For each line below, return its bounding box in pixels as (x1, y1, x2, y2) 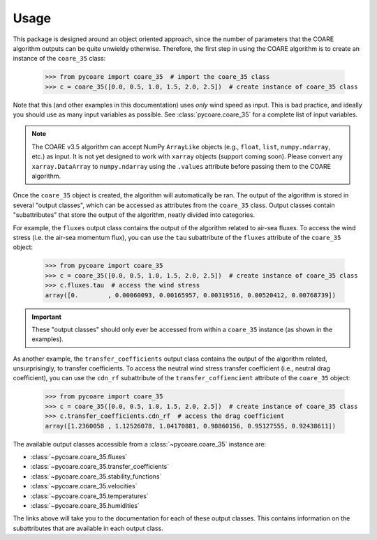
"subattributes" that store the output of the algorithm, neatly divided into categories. (13, 211, 255, 219)
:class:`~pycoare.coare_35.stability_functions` (30, 472, 162, 481)
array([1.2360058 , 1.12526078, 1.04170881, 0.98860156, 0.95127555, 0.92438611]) (45, 422, 337, 430)
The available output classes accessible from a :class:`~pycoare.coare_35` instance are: (13, 440, 267, 448)
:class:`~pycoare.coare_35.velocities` (30, 482, 138, 490)
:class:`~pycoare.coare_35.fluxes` (30, 453, 128, 460)
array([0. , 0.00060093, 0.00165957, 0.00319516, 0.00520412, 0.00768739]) (45, 291, 337, 299)
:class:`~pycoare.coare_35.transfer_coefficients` (30, 463, 170, 471)
